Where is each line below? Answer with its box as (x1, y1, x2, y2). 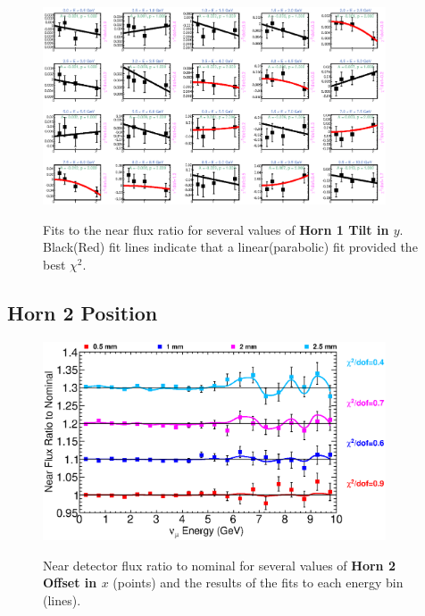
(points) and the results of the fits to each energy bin (112, 573, 404, 592)
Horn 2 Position (7, 298, 158, 326)
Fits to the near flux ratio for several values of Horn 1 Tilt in (43, 220, 389, 238)
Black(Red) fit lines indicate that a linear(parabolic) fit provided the (43, 237, 418, 256)
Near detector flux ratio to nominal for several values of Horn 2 (43, 555, 396, 574)
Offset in (43, 573, 97, 592)
